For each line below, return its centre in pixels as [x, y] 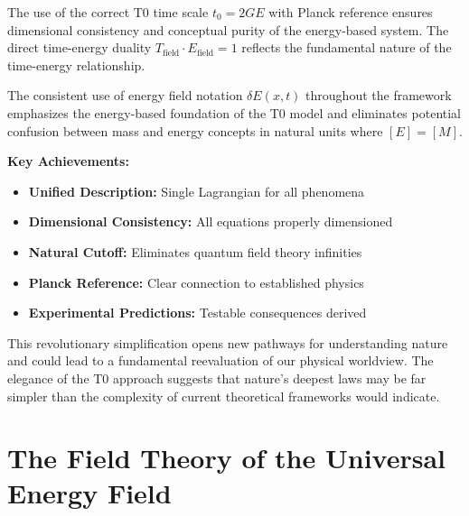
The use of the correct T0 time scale [108, 12]
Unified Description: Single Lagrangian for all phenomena [197, 191]
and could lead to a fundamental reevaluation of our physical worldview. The [220, 360]
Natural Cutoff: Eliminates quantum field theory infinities [195, 251]
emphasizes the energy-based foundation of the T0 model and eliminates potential [234, 112]
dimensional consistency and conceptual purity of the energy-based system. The [228, 29]
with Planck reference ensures [351, 12]
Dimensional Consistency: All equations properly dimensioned [211, 221]
